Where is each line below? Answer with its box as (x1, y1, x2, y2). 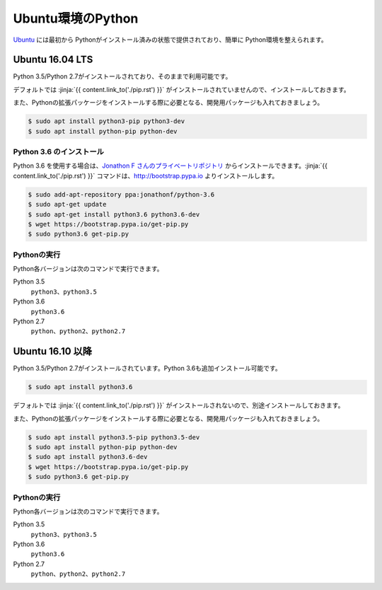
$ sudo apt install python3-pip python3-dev (28, 117, 185, 125)
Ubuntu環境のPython (13, 11, 139, 26)
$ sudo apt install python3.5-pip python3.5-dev (28, 433, 200, 441)
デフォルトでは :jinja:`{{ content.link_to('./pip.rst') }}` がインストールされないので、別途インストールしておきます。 (13, 401, 345, 410)
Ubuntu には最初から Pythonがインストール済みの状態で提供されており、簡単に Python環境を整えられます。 (13, 35, 328, 44)
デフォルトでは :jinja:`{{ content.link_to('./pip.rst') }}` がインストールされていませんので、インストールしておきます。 (13, 85, 350, 93)
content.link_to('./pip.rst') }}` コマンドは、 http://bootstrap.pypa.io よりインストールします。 (13, 171, 279, 180)
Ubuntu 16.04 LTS (13, 54, 93, 66)
